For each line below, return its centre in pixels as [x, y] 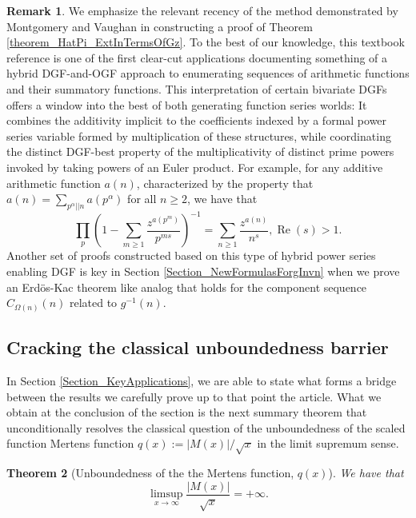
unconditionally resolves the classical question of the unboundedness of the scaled [206, 427]
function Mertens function [70, 443]
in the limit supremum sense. [328, 443]
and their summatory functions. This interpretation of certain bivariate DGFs [197, 88]
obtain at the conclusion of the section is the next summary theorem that [187, 412]
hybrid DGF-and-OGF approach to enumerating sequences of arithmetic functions [208, 73]
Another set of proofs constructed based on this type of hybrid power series [191, 255]
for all [142, 199]
